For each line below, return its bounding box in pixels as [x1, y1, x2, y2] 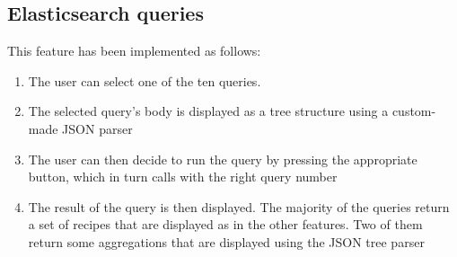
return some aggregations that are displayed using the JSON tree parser [28, 232, 425, 251]
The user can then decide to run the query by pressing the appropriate [28, 149, 417, 168]
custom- [391, 102, 436, 120]
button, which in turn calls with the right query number [28, 167, 338, 186]
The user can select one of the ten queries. [28, 71, 261, 90]
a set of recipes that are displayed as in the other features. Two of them [28, 215, 423, 234]
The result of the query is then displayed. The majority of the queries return [28, 197, 450, 216]
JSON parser [62, 119, 133, 137]
